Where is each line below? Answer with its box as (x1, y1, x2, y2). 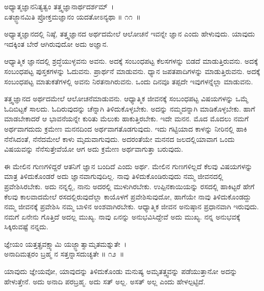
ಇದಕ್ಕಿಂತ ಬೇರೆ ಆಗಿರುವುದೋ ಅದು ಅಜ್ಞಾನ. (4, 38, 109, 49)
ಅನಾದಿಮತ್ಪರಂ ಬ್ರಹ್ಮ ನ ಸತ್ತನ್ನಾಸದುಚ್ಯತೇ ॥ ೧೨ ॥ (4, 248, 125, 259)
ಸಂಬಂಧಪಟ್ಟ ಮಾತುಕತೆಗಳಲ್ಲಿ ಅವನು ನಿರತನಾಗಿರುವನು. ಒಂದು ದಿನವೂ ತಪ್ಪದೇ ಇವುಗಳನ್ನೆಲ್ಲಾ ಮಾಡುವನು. (4, 76, 253, 86)
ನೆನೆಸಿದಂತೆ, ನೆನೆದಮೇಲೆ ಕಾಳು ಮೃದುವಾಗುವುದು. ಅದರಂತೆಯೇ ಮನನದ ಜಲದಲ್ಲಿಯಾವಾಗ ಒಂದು (4, 133, 235, 144)
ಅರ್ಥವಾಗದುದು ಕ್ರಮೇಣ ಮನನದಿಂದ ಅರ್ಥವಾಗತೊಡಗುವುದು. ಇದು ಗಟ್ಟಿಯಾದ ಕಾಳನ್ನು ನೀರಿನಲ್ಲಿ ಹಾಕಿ (4, 123, 247, 134)
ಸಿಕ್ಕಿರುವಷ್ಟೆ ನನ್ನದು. (4, 221, 49, 232)
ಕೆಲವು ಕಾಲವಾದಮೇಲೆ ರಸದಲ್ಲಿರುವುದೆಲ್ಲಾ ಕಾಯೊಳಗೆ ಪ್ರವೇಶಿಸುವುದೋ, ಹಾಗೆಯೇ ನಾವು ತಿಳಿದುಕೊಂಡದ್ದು (4, 191, 251, 202)
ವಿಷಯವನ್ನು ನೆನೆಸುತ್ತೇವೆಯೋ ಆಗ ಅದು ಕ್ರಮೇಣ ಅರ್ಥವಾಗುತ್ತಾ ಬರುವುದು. (4, 143, 184, 154)
